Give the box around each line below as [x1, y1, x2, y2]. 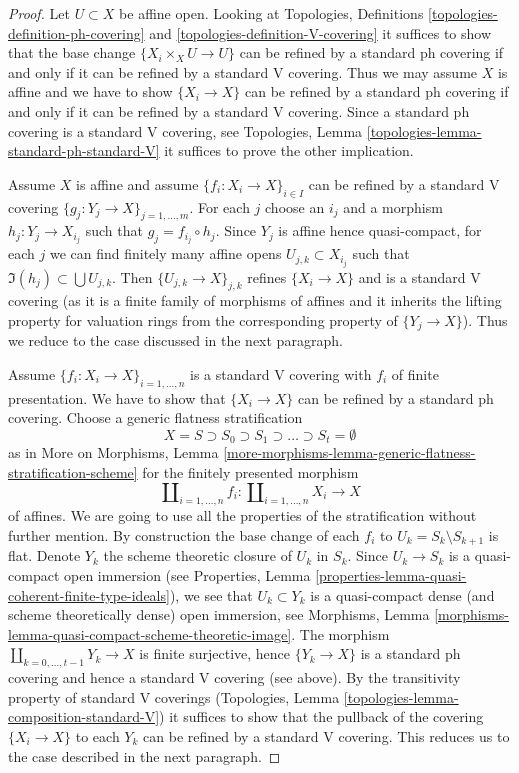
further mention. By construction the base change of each [8, 524, 360, 545]
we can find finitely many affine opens [49, 243, 282, 264]
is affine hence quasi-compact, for [278, 220, 482, 241]
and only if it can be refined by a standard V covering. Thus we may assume [8, 61, 478, 82]
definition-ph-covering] [8, 22, 145, 43]
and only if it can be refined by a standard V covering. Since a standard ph [8, 100, 470, 121]
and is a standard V [358, 266, 481, 287]
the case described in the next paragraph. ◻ [8, 745, 281, 766]
